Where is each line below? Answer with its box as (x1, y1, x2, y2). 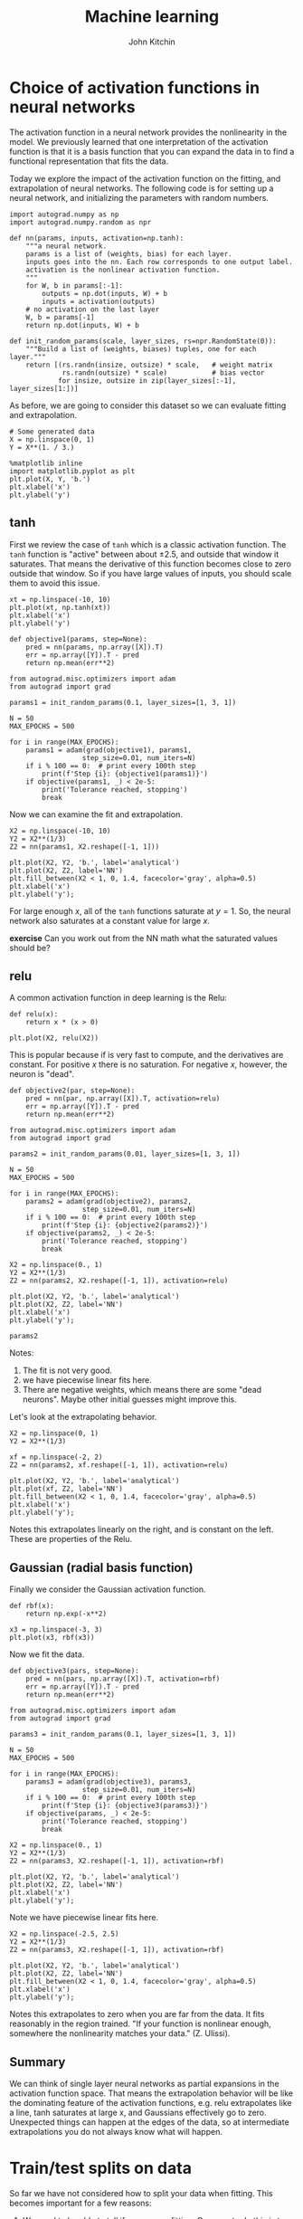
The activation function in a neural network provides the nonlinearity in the (9, 127, 288, 138)
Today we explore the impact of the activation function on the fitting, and (9, 173, 281, 184)
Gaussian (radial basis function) (9, 1559, 194, 1576)
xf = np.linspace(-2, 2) (9, 1452, 103, 1462)
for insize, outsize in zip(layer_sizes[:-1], (57, 376, 237, 386)
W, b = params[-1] (25, 312, 95, 322)
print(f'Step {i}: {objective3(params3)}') (42, 1801, 208, 1811)
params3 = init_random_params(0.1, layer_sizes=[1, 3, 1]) (9, 1730, 237, 1739)
